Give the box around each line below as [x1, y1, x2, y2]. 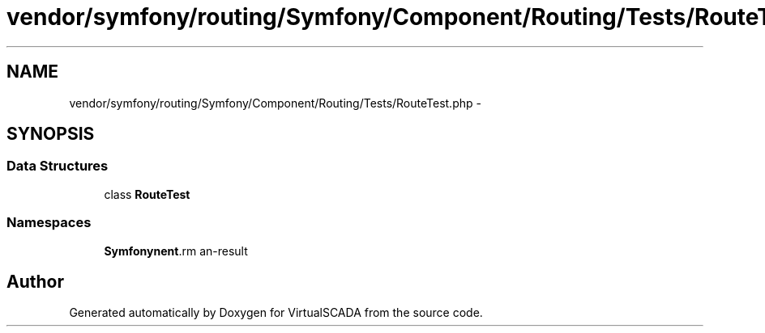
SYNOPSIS [6, 124, 95, 145]
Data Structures [6, 158, 109, 175]
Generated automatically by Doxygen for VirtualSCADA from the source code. [69, 306, 483, 320]
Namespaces [6, 214, 92, 231]
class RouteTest [104, 187, 190, 201]
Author [6, 271, 64, 292]
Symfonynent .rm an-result [104, 243, 248, 258]
